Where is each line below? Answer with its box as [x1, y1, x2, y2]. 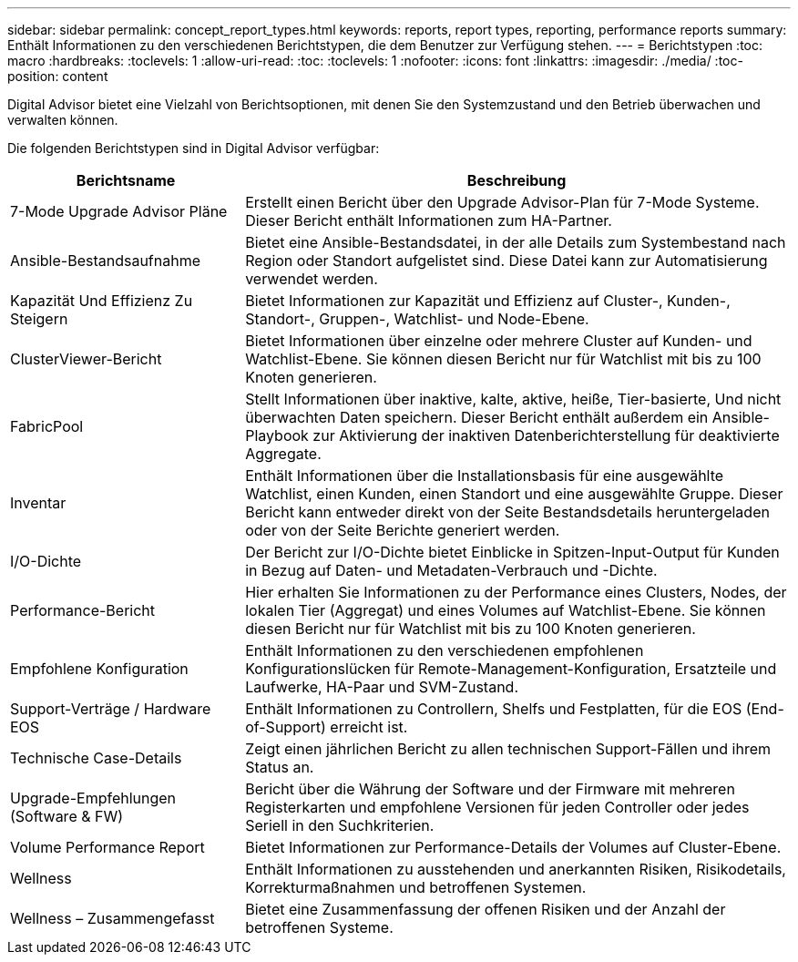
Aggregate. [245, 445, 322, 463]
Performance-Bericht [10, 601, 156, 619]
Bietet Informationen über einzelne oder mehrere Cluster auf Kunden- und [245, 332, 752, 350]
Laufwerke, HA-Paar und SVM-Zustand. [245, 678, 519, 696]
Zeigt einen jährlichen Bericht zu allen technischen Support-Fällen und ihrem [245, 740, 772, 758]
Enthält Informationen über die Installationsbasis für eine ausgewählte [245, 466, 724, 485]
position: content [7, 68, 108, 84]
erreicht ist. [330, 718, 408, 736]
